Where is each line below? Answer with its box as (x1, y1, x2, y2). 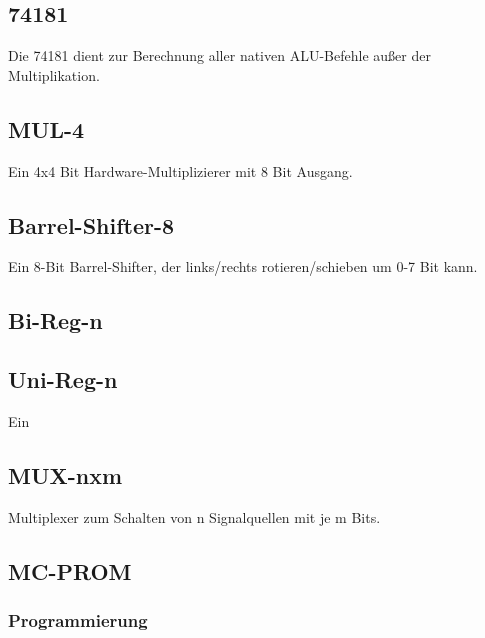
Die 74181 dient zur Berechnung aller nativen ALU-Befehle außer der (8, 45, 431, 66)
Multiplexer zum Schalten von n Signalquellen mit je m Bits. (8, 506, 381, 527)
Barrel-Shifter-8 (8, 209, 175, 240)
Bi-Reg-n (8, 305, 103, 336)
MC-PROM (8, 555, 132, 586)
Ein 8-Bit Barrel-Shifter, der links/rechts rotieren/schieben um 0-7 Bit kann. (8, 256, 478, 277)
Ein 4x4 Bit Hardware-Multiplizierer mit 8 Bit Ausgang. (8, 160, 353, 181)
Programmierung (8, 608, 148, 633)
